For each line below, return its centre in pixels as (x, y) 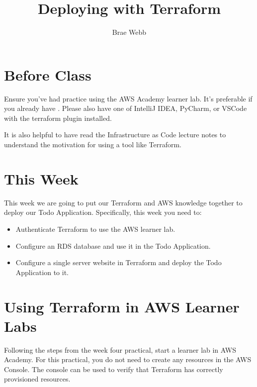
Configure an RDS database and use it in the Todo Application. (113, 245)
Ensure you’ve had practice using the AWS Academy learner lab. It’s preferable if (128, 98)
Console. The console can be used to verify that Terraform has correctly (114, 369)
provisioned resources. (37, 379)
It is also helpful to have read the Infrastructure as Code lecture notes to (115, 135)
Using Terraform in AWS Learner (122, 306)
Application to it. (42, 272)
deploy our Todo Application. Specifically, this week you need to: (103, 212)
